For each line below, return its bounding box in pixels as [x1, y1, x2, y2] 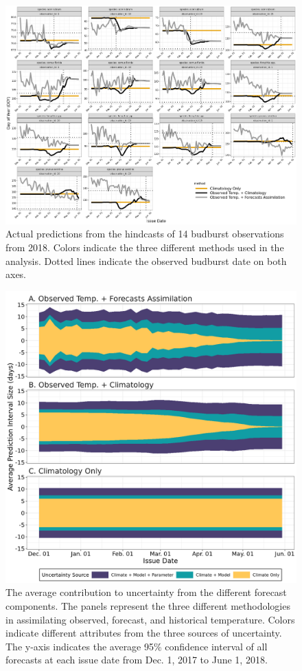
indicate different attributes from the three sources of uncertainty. [5, 626, 282, 640]
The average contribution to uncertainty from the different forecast [5, 585, 287, 599]
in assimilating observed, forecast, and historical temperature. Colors [5, 612, 295, 626]
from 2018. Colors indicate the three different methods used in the [5, 240, 284, 255]
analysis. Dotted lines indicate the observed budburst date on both [5, 253, 287, 268]
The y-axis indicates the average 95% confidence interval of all [5, 639, 268, 653]
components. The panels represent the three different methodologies [5, 599, 290, 613]
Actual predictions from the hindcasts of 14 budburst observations [5, 226, 284, 241]
